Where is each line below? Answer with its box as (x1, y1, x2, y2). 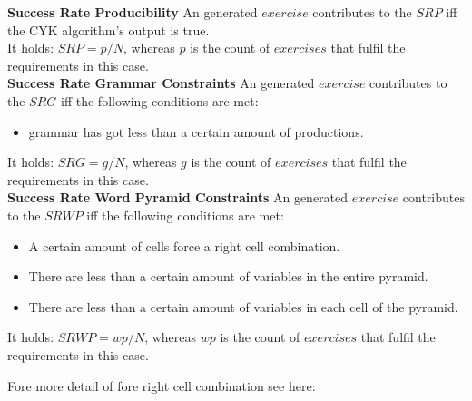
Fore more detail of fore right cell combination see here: (7, 376, 316, 395)
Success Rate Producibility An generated (7, 3, 258, 21)
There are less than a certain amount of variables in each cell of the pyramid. (28, 297, 458, 316)
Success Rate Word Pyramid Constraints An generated (7, 188, 349, 207)
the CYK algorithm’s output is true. (7, 20, 210, 39)
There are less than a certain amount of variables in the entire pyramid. (28, 267, 428, 286)
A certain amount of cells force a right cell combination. (28, 236, 340, 255)
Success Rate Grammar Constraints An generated (7, 73, 315, 93)
